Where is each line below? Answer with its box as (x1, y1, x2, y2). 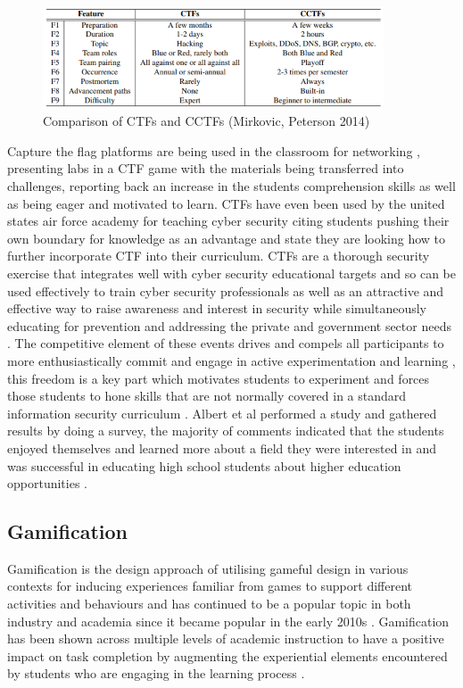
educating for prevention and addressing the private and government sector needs (7, 316, 451, 335)
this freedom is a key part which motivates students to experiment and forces (7, 369, 430, 387)
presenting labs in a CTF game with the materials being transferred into (7, 159, 404, 178)
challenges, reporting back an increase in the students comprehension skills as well (7, 177, 456, 195)
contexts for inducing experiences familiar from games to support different (7, 576, 412, 595)
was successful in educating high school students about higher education (7, 456, 401, 475)
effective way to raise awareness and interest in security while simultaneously (7, 299, 427, 318)
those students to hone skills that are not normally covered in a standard (7, 386, 407, 405)
